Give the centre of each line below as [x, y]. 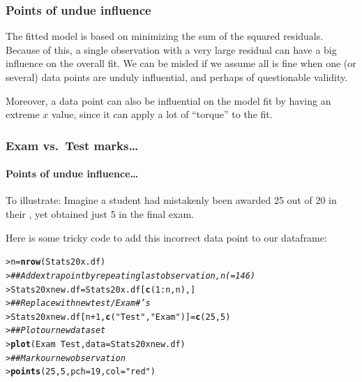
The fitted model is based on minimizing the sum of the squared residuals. [165, 36]
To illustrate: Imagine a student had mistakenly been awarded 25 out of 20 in [171, 200]
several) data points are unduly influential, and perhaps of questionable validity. [177, 77]
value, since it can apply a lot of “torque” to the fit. [162, 114]
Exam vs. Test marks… [72, 145]
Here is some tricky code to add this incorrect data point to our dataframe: [166, 237]
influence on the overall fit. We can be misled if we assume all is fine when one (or [181, 63]
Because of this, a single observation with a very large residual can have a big [171, 49]
